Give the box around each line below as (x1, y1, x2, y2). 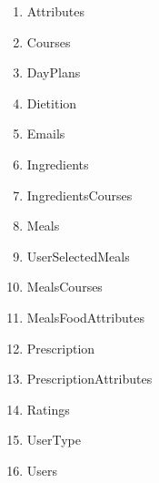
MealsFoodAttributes (26, 307, 144, 326)
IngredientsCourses (26, 185, 133, 204)
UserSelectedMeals (26, 246, 130, 265)
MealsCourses (26, 277, 103, 296)
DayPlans (26, 63, 81, 82)
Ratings (26, 399, 70, 418)
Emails (26, 124, 65, 143)
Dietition (26, 93, 77, 112)
